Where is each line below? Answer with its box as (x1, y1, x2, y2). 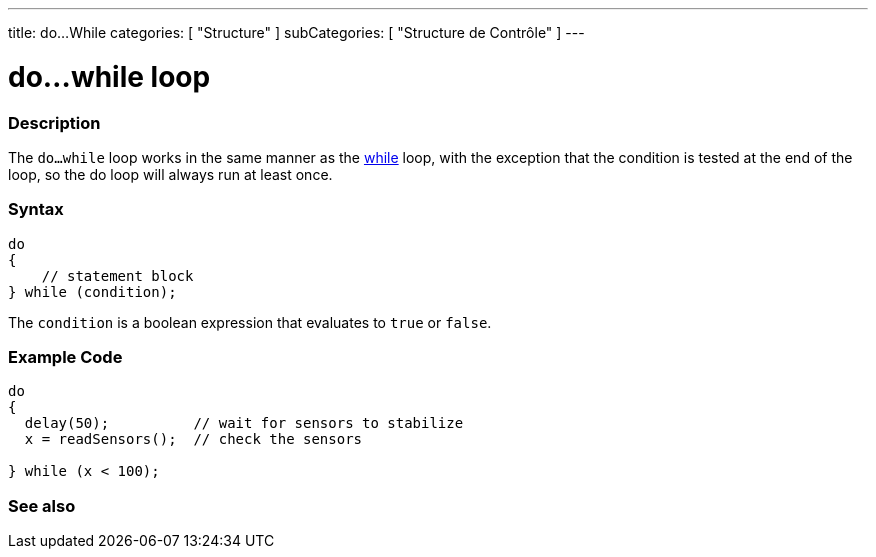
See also (8, 495, 76, 516)
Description (8, 112, 101, 133)
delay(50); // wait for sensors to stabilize (24, 415, 464, 432)
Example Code (8, 347, 123, 367)
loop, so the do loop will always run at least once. (8, 165, 333, 183)
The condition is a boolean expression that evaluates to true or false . (8, 313, 492, 331)
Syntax (8, 199, 64, 220)
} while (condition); (8, 283, 177, 300)
